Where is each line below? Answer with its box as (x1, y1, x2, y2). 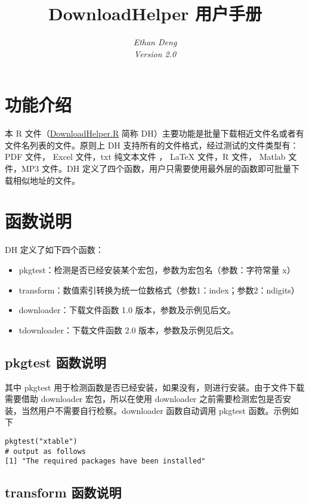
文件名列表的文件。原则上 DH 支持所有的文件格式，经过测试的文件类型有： (5, 138, 299, 151)
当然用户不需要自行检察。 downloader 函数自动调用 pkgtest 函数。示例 (21, 404, 291, 416)
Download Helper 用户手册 (48, 1, 262, 26)
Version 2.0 (134, 47, 177, 60)
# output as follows (5, 447, 86, 456)
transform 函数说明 (5, 483, 122, 502)
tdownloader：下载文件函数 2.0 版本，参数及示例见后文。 (18, 323, 239, 336)
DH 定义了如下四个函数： (5, 243, 104, 256)
